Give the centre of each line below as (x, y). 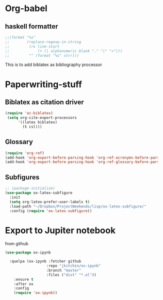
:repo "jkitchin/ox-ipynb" (73, 266)
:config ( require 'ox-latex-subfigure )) (51, 211)
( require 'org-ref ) (25, 153)
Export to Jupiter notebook (60, 230)
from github (17, 244)
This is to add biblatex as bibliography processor (54, 65)
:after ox (24, 284)
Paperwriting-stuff (44, 84)
